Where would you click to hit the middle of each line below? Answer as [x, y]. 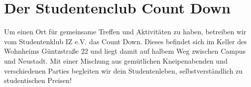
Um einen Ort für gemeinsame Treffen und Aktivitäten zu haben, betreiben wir [125, 32]
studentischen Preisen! [38, 80]
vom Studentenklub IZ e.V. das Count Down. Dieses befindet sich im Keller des [125, 41]
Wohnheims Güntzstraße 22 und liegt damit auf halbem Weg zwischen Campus [125, 51]
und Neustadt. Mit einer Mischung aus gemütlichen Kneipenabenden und [116, 60]
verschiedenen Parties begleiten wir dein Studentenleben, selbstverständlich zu [124, 70]
